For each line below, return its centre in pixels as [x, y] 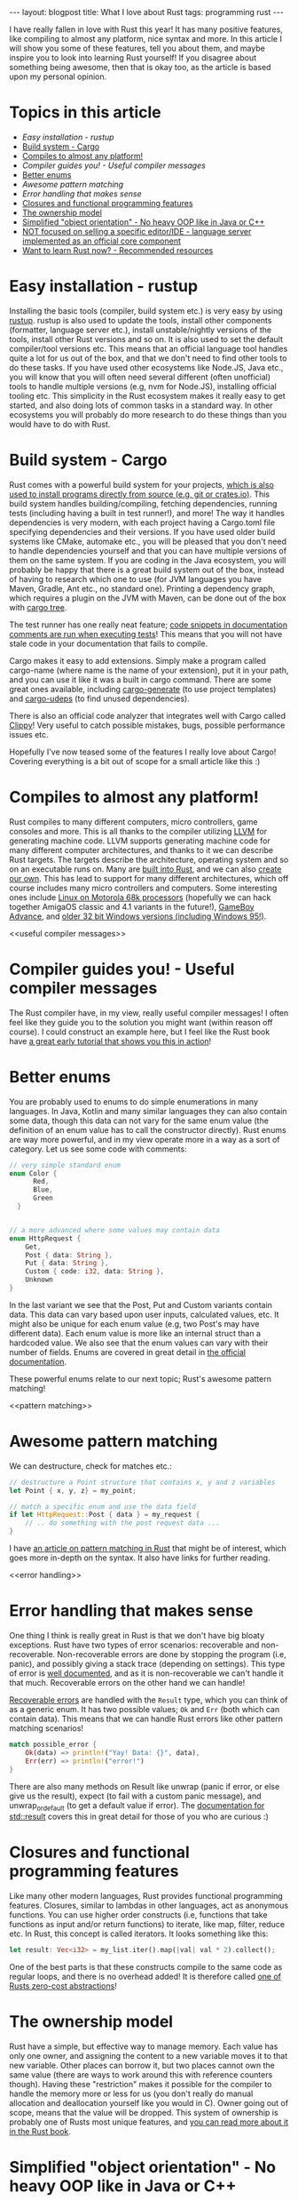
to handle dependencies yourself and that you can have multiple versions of [148, 550]
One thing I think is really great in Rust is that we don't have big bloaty [137, 1635]
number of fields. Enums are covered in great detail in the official [128, 1352]
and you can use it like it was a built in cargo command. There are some [141, 679]
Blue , [43, 1190]
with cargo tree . [38, 607]
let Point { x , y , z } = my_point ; [73, 1490]
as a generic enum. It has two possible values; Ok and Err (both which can [145, 1709]
